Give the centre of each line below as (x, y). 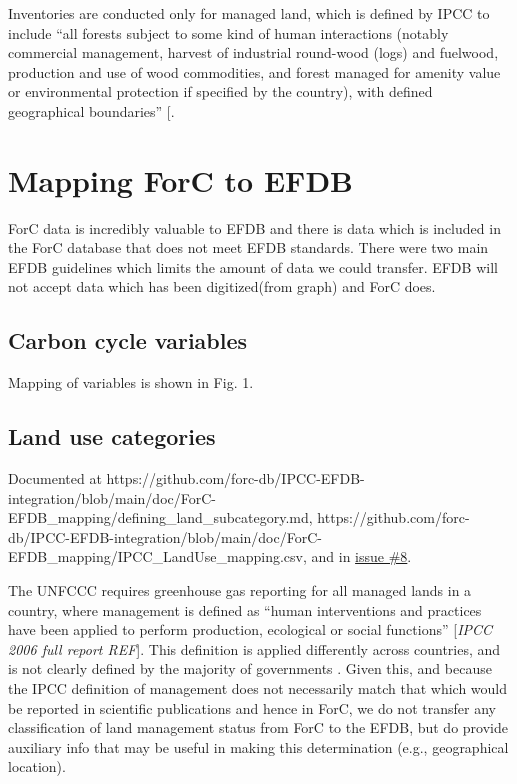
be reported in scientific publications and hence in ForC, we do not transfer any (252, 707)
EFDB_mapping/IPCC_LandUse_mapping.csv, (157, 556)
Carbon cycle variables (128, 340)
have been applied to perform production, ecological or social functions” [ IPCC (250, 629)
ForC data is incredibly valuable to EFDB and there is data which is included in (254, 227)
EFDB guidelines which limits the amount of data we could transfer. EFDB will (253, 266)
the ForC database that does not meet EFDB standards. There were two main (248, 247)
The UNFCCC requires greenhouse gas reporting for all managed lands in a (240, 590)
